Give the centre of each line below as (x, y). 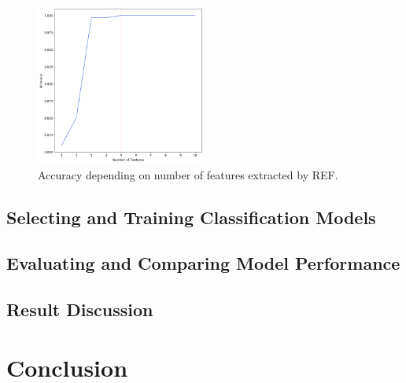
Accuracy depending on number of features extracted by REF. (188, 174)
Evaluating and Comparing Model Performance (203, 263)
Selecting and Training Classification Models (191, 217)
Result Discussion (80, 309)
